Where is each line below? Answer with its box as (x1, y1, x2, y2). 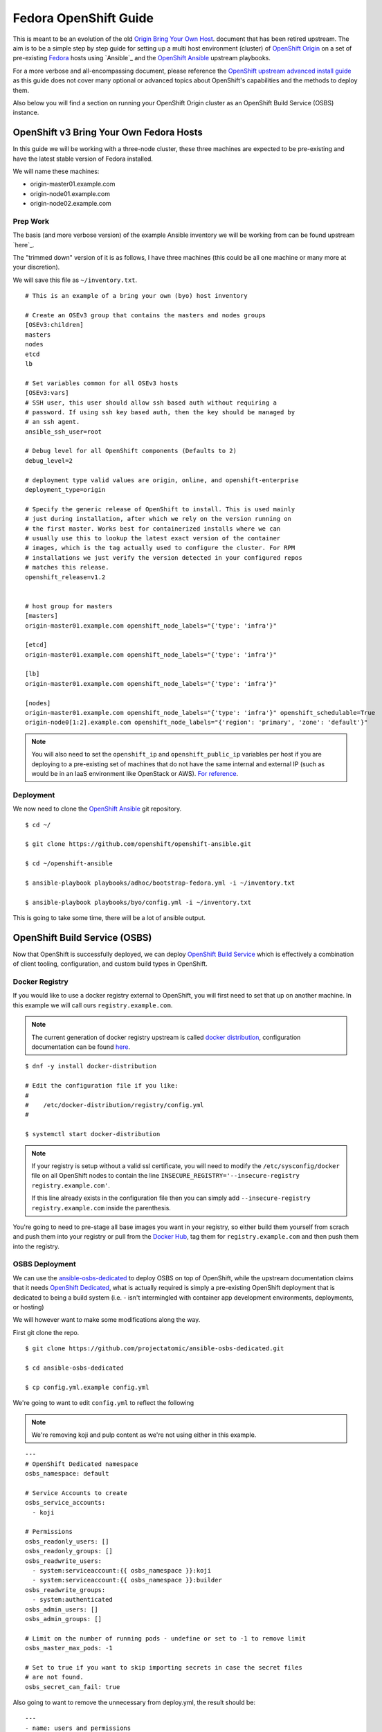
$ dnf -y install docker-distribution (25, 1062, 157, 1070)
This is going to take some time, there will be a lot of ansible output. (12, 914, 206, 922)
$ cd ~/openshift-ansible (25, 860, 113, 867)
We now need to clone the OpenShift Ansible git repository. (12, 804, 182, 813)
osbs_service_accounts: (25, 1499, 106, 1507)
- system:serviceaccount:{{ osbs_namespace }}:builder (32, 1576, 223, 1584)
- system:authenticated (32, 1596, 113, 1604)
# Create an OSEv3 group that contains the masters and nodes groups (25, 312, 266, 319)
